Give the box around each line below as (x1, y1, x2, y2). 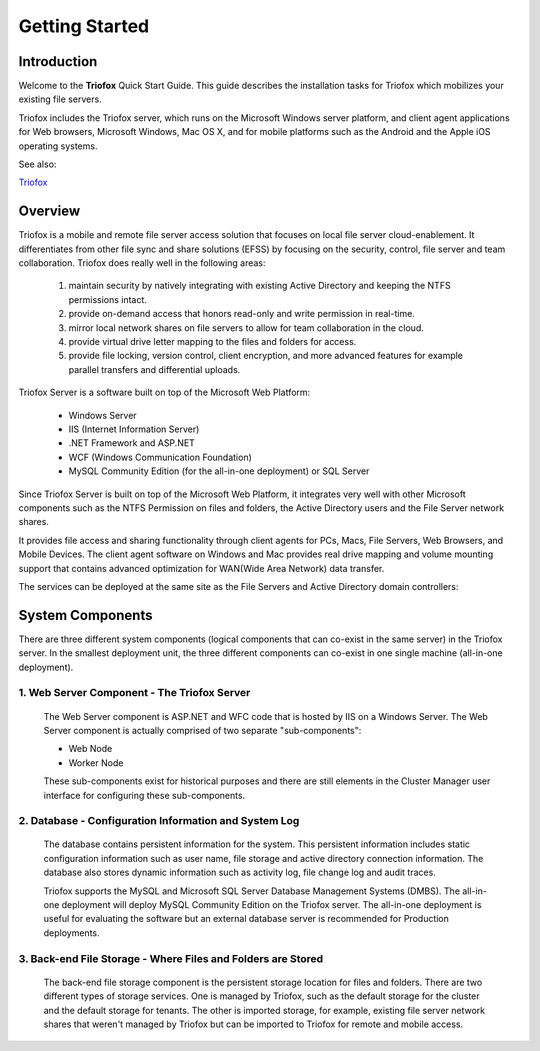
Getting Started (18, 15, 150, 37)
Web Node (68, 743, 113, 755)
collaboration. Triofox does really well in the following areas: (18, 257, 266, 269)
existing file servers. (18, 93, 102, 105)
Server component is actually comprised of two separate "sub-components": (43, 724, 362, 736)
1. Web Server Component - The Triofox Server (18, 686, 251, 700)
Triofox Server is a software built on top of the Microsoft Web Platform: (18, 386, 311, 399)
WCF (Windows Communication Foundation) (68, 451, 252, 463)
